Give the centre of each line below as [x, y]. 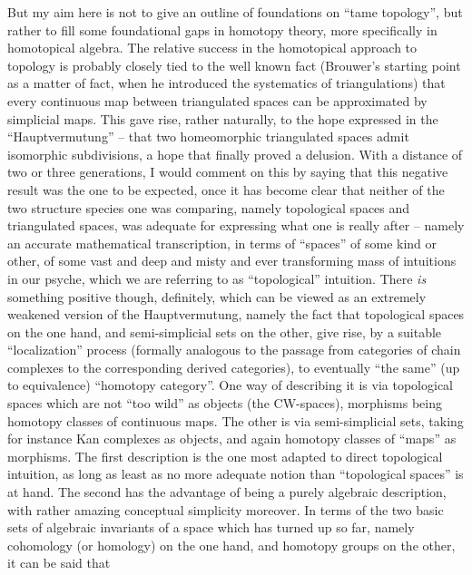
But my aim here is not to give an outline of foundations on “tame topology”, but [235, 12]
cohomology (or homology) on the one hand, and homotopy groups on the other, [231, 545]
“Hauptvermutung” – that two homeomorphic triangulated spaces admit [208, 136]
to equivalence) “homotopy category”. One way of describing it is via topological [230, 385]
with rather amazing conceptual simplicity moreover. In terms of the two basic [226, 509]
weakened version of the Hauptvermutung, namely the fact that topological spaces [236, 314]
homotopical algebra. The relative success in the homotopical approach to [212, 48]
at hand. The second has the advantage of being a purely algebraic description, [227, 492]
